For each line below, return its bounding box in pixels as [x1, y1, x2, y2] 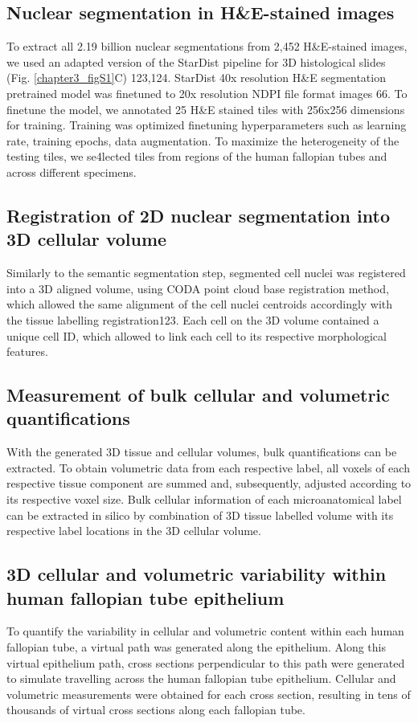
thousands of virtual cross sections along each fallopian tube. [6, 701, 305, 718]
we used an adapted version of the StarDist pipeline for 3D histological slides [6, 53, 386, 70]
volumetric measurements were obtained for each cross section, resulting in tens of [6, 685, 411, 702]
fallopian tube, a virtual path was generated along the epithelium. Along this [6, 639, 387, 656]
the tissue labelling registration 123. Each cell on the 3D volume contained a [6, 311, 379, 328]
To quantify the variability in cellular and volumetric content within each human [6, 623, 404, 639]
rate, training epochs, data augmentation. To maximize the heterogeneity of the [6, 132, 400, 149]
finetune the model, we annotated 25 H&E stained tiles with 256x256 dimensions [6, 100, 405, 117]
